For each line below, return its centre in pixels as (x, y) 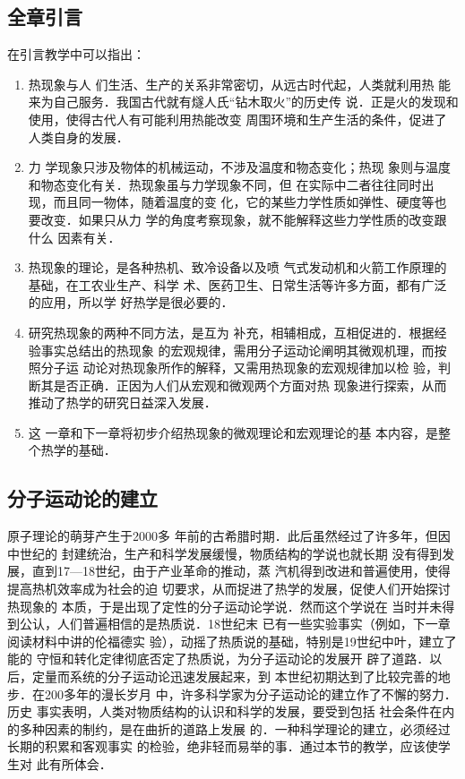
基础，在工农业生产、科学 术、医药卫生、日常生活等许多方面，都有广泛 (237, 284)
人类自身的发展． (78, 137)
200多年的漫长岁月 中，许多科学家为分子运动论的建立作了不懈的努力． (250, 693)
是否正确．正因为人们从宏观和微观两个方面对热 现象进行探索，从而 (250, 385)
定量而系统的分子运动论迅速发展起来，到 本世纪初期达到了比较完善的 (235, 676)
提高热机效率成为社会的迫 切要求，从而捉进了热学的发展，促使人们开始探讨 (229, 589)
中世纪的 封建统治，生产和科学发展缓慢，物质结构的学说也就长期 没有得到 (225, 553)
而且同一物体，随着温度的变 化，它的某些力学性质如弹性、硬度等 (244, 202)
